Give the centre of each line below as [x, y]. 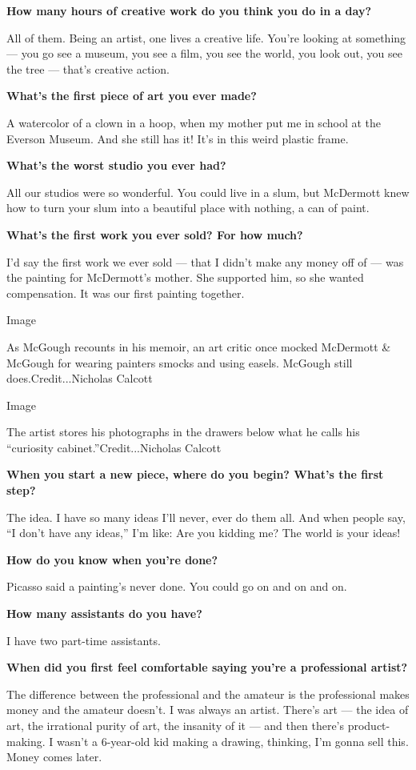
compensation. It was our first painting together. [126, 293]
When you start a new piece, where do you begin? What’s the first [195, 474]
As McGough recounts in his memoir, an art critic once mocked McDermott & [199, 346]
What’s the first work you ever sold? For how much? [155, 234]
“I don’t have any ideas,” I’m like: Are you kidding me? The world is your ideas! [204, 533]
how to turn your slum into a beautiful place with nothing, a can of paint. [188, 208]
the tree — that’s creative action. [88, 68]
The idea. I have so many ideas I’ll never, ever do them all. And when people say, [206, 517]
